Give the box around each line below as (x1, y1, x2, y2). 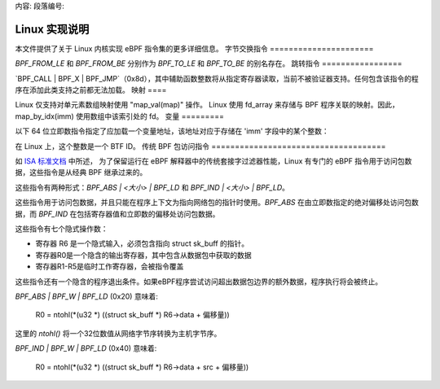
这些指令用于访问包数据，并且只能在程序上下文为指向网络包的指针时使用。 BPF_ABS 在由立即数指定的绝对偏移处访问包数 (15, 198, 420, 208)
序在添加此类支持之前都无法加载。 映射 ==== (15, 85, 167, 95)
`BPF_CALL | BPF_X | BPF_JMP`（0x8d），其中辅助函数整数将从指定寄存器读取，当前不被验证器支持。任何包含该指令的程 (15, 73, 419, 83)
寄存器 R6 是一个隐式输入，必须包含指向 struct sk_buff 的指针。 (35, 238, 249, 248)
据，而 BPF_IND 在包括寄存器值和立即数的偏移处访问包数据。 (15, 208, 220, 219)
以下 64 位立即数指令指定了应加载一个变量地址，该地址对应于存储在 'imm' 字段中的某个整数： (15, 126, 329, 136)
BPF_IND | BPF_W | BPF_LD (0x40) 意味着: (15, 343, 157, 353)
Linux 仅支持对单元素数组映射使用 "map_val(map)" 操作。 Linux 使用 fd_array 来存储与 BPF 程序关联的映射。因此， (15, 100, 399, 110)
